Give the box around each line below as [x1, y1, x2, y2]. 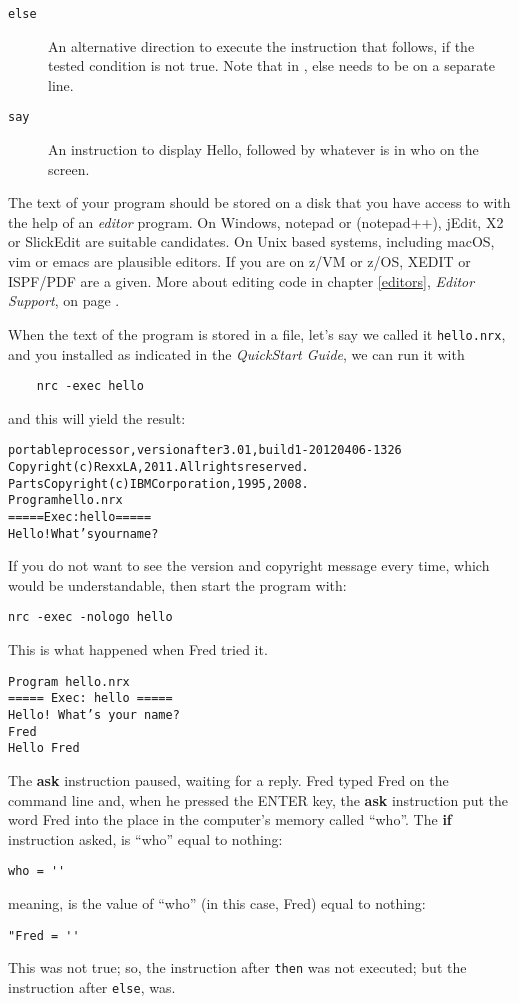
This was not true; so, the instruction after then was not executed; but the [8, 957, 467, 978]
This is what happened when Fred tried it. [8, 639, 268, 660]
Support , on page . [8, 290, 120, 311]
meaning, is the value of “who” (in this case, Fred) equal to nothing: [8, 893, 426, 914]
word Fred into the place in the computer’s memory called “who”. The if [8, 809, 452, 830]
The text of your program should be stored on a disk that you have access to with [8, 192, 511, 213]
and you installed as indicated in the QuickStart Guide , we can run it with [8, 343, 465, 364]
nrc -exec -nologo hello [8, 610, 173, 625]
